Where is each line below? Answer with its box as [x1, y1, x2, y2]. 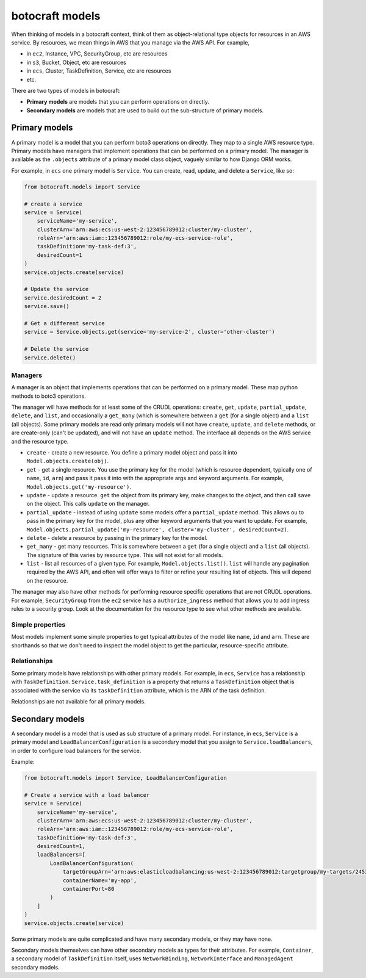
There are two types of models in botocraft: [11, 87, 121, 94]
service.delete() [24, 354, 76, 361]
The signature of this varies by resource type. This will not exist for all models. [26, 551, 223, 558]
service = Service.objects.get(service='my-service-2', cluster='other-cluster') [24, 328, 276, 336]
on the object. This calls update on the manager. [26, 500, 150, 508]
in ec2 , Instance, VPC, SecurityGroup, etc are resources [26, 50, 168, 57]
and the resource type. [11, 437, 69, 445]
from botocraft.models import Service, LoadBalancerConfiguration [24, 774, 227, 781]
